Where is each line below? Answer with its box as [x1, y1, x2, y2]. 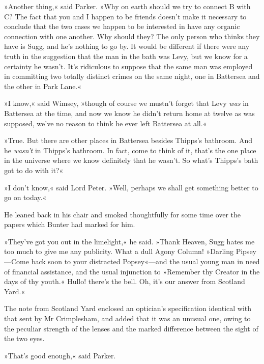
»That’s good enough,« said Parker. [4, 350, 116, 360]
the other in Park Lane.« [4, 80, 82, 91]
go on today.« [4, 192, 47, 203]
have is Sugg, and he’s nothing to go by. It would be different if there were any [4, 41, 250, 51]
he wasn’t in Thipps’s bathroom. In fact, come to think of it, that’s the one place [4, 145, 256, 155]
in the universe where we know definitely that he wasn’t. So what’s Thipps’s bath [4, 155, 258, 165]
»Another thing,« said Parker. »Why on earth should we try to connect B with [4, 1, 251, 11]
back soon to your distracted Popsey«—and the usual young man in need [31, 256, 260, 267]
